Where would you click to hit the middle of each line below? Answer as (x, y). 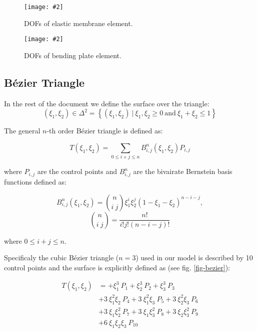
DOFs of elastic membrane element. (78, 23)
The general (22, 131)
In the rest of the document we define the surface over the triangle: (107, 103)
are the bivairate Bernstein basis (183, 171)
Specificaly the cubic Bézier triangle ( (61, 258)
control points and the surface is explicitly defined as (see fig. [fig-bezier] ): (117, 267)
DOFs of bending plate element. (73, 55)
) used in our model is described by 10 (194, 258)
